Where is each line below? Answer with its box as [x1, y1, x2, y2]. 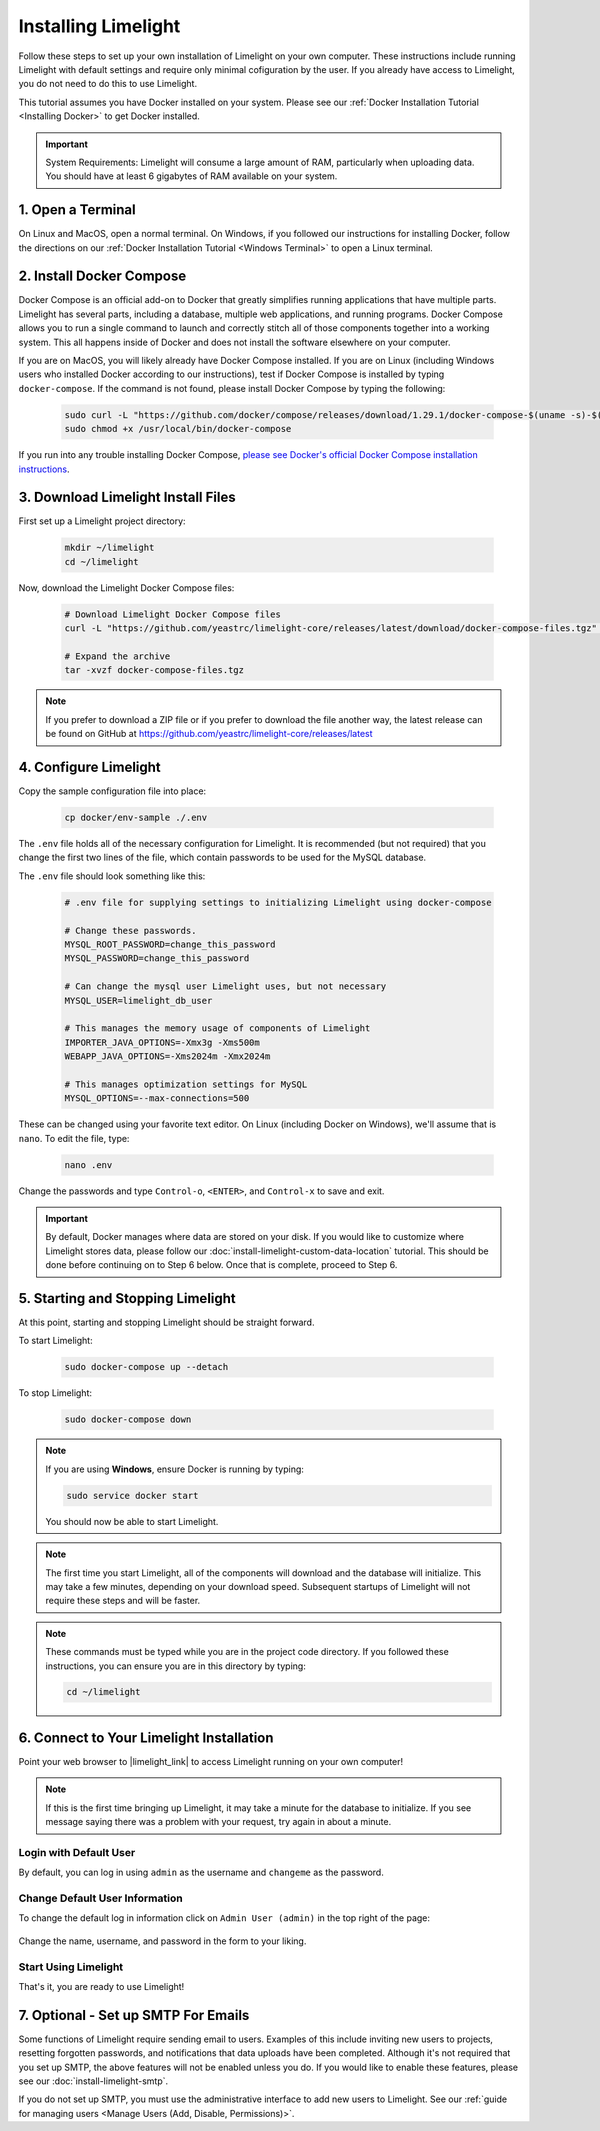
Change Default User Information [18, 1891, 184, 1905]
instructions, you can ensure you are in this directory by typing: [45, 1660, 307, 1672]
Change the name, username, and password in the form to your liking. [18, 1935, 307, 1947]
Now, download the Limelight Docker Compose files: [18, 581, 235, 594]
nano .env [64, 1159, 113, 1170]
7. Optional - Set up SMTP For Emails [18, 2006, 250, 2024]
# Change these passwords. [64, 925, 197, 936]
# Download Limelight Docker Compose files [64, 608, 282, 620]
